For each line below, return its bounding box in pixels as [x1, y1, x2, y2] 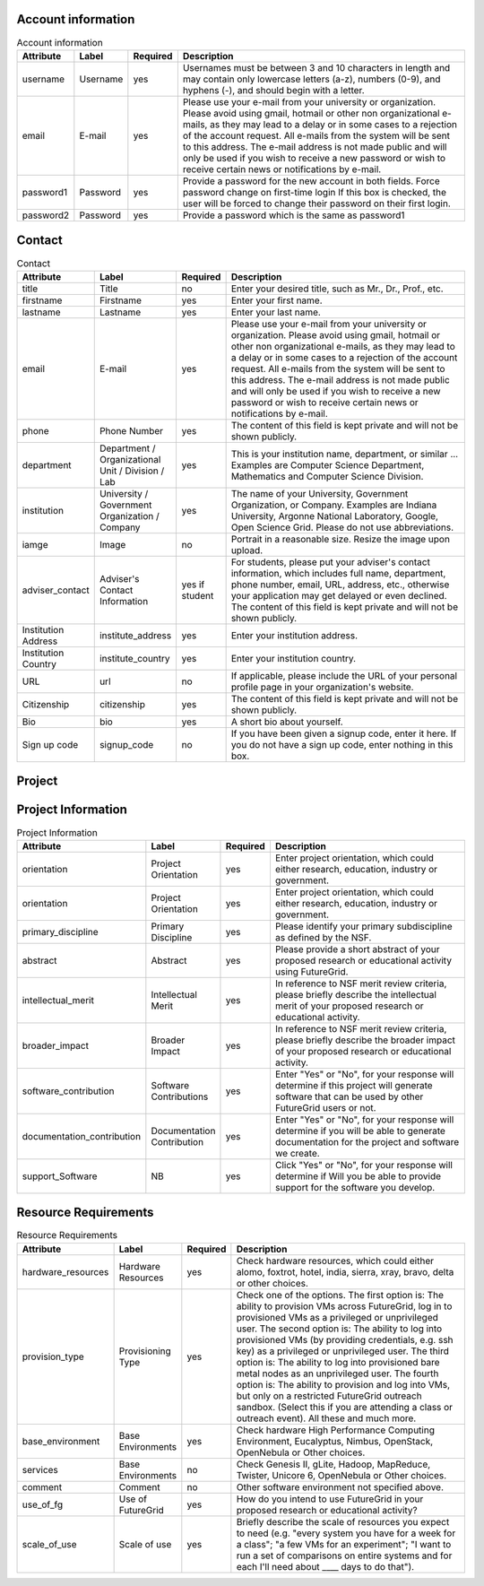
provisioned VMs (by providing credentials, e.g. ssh [236, 1333, 454, 1346]
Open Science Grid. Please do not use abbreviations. [230, 521, 454, 533]
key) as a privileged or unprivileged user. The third [236, 1345, 450, 1357]
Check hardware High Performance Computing [236, 1424, 435, 1436]
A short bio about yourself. [230, 715, 344, 728]
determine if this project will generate [274, 1079, 434, 1091]
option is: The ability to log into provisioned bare [236, 1356, 440, 1368]
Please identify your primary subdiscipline [274, 920, 453, 932]
